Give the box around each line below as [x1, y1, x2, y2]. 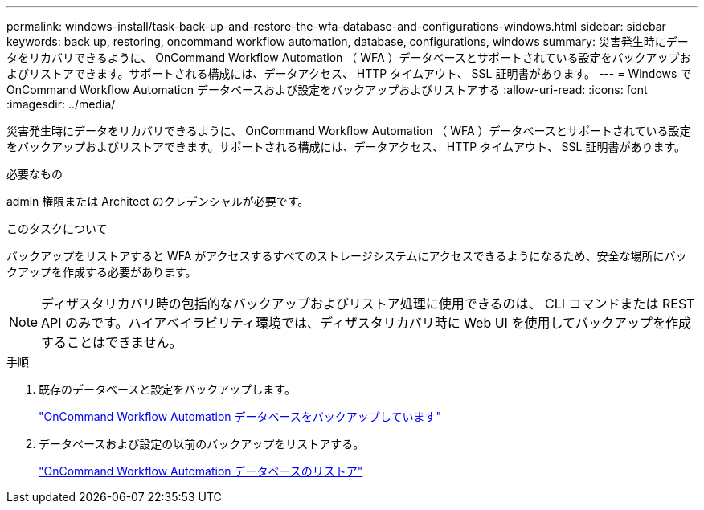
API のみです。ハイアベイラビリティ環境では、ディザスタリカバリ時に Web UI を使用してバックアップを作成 [41, 315, 691, 331]
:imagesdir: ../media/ [6, 97, 116, 111]
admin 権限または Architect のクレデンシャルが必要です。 [6, 194, 309, 208]
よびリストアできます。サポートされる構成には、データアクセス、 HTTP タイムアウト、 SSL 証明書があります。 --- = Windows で [6, 67, 692, 80]
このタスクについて [6, 222, 108, 235]
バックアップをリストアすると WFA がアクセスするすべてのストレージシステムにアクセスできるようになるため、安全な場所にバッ [6, 249, 687, 263]
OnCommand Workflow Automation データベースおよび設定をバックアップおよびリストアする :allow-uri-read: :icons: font [6, 83, 648, 96]
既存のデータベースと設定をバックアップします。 [39, 382, 296, 396]
